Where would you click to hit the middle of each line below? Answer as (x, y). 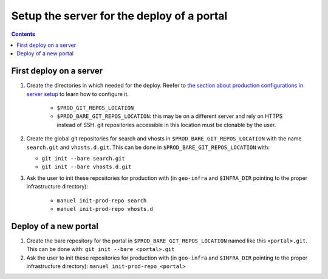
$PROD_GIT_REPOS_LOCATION (95, 108)
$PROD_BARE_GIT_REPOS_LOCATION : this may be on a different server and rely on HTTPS (170, 116)
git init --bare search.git (84, 158)
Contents (23, 34)
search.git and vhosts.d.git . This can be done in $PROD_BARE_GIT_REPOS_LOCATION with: (148, 147)
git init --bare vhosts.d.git (87, 167)
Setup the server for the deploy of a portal (119, 16)
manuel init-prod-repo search (102, 200)
